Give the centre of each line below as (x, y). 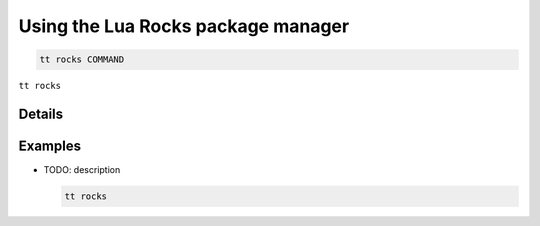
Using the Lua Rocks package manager (184, 26)
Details (41, 113)
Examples (50, 145)
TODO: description (82, 170)
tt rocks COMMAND (82, 59)
